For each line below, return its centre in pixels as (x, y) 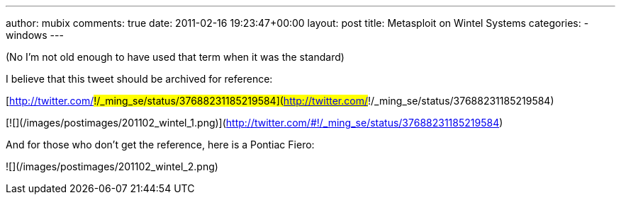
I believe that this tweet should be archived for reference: (139, 79)
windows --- (35, 35)
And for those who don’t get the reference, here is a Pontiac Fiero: (160, 145)
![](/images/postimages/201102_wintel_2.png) (112, 166)
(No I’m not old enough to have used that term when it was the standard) (175, 57)
